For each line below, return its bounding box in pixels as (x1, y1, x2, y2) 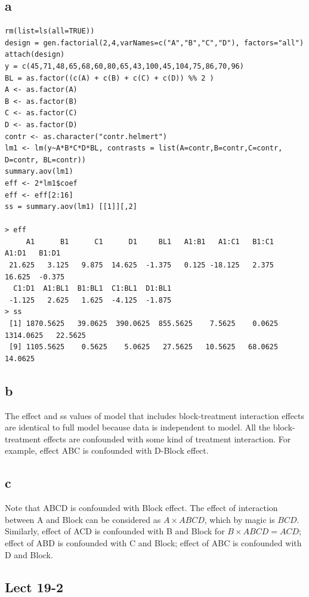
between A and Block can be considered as (5, 513, 161, 525)
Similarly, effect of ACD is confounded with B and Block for (5, 525, 225, 537)
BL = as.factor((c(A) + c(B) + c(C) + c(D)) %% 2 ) (5, 73, 214, 82)
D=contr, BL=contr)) (5, 155, 86, 164)
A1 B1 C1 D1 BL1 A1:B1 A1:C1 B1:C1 (26, 237, 274, 246)
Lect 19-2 (5, 577, 64, 596)
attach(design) (5, 50, 65, 59)
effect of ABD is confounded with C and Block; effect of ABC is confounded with (5, 536, 302, 549)
